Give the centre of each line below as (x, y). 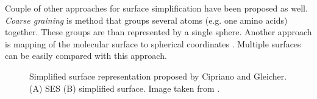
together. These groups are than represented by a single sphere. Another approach (158, 32)
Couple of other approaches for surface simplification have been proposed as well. (156, 8)
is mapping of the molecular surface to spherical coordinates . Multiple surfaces (153, 43)
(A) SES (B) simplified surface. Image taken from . (125, 88)
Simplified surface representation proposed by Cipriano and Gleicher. (158, 76)
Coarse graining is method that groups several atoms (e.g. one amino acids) (146, 20)
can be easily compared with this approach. (86, 56)
